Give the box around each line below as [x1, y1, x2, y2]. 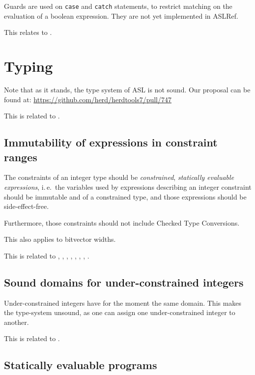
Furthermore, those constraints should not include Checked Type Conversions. [4, 217, 240, 228]
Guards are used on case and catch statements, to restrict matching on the [4, 1, 232, 11]
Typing [4, 56, 53, 76]
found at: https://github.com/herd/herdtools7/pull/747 [4, 94, 171, 104]
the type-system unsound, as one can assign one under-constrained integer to [4, 307, 235, 317]
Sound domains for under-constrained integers [4, 274, 244, 289]
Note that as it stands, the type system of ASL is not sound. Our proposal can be [4, 84, 251, 94]
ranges [4, 149, 37, 164]
